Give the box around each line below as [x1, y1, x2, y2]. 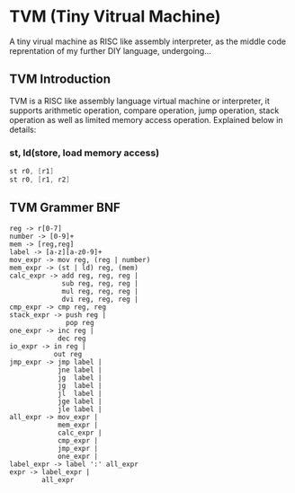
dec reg [57, 334, 87, 343]
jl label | [57, 389, 103, 398]
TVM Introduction [9, 72, 111, 87]
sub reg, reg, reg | [61, 278, 139, 288]
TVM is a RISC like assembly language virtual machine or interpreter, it [9, 95, 270, 106]
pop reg [66, 318, 94, 327]
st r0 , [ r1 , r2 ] [9, 175, 70, 184]
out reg [53, 349, 83, 358]
